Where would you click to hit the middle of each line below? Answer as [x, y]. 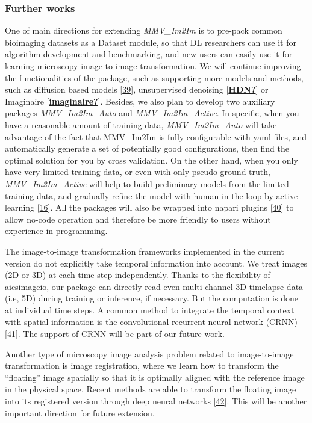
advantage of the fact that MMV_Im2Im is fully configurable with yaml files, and [156, 136]
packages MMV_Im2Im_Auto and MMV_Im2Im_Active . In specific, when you [152, 113]
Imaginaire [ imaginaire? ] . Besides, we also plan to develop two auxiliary [140, 101]
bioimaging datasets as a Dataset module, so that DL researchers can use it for [151, 42]
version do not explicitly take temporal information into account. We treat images [156, 263]
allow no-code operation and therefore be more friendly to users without [138, 219]
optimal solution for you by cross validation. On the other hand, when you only [151, 160]
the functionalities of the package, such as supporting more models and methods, [154, 77]
